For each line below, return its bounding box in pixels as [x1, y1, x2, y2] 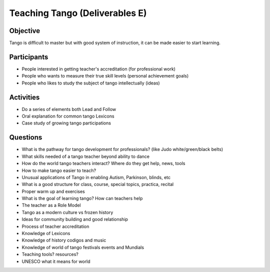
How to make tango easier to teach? [21, 167, 96, 173]
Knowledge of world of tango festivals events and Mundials [21, 244, 144, 250]
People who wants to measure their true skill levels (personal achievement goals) [21, 73, 189, 79]
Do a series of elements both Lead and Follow [21, 106, 116, 112]
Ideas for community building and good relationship [21, 216, 128, 222]
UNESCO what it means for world [21, 258, 90, 264]
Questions [9, 133, 42, 142]
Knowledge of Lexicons [21, 230, 70, 236]
